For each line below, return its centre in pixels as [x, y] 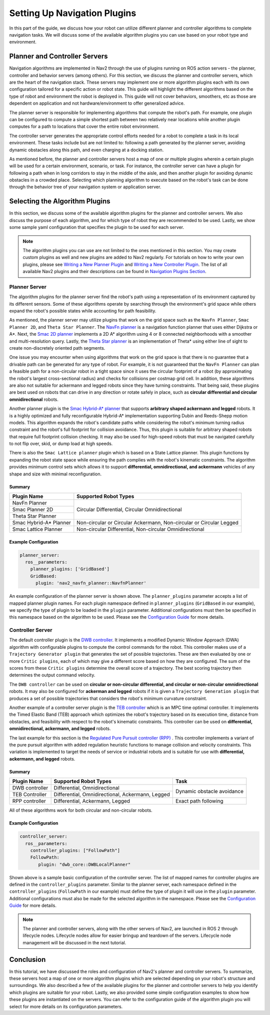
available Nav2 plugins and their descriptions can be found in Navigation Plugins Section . [115, 272]
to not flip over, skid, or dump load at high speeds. [61, 444]
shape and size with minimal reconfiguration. [55, 474]
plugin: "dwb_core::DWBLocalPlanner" [84, 864]
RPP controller [29, 801]
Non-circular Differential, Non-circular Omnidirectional [140, 530]
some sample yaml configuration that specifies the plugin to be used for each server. [97, 227]
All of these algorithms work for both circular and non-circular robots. [81, 810]
